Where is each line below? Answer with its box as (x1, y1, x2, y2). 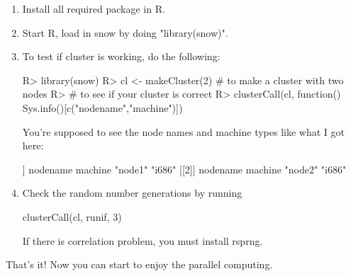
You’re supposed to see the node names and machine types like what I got (22, 124, 345, 139)
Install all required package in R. (22, 1, 165, 16)
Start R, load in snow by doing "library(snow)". (22, 25, 228, 40)
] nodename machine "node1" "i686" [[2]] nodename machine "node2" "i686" (22, 161, 347, 176)
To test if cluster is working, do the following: (22, 49, 221, 64)
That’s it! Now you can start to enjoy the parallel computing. (6, 257, 273, 272)
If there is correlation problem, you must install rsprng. (22, 233, 263, 248)
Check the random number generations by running (22, 185, 243, 200)
